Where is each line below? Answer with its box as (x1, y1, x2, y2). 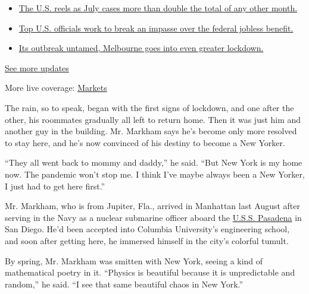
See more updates (5, 61, 69, 74)
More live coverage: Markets (5, 81, 107, 94)
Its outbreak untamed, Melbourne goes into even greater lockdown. (18, 42, 264, 54)
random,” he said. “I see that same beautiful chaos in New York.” (5, 277, 244, 290)
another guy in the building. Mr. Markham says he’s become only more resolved (5, 125, 297, 137)
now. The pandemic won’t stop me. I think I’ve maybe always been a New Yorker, (5, 167, 305, 180)
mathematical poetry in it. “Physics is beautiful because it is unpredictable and (5, 266, 295, 279)
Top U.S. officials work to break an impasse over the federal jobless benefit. (18, 21, 294, 34)
